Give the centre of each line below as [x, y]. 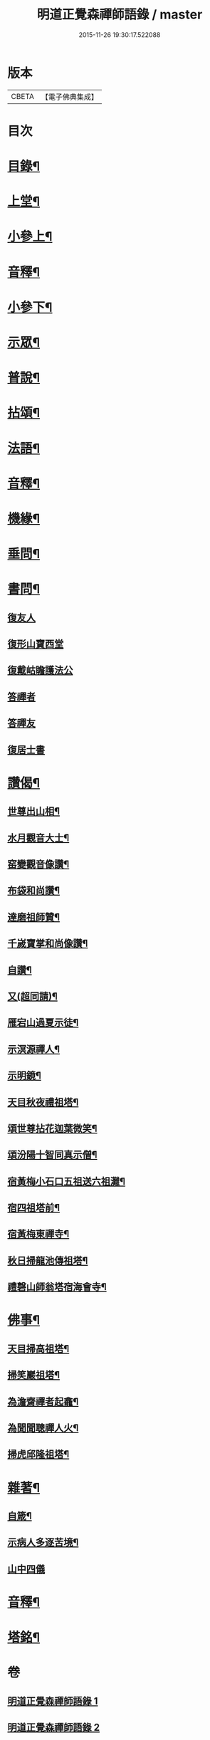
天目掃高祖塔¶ [38, 1349]
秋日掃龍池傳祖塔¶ [48, 1261]
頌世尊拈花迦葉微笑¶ [52, 1128]
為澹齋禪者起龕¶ [43, 1401]
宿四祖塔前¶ [34, 1208]
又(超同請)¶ [33, 996]
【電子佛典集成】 [69, 97]
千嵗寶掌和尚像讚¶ [48, 944]
